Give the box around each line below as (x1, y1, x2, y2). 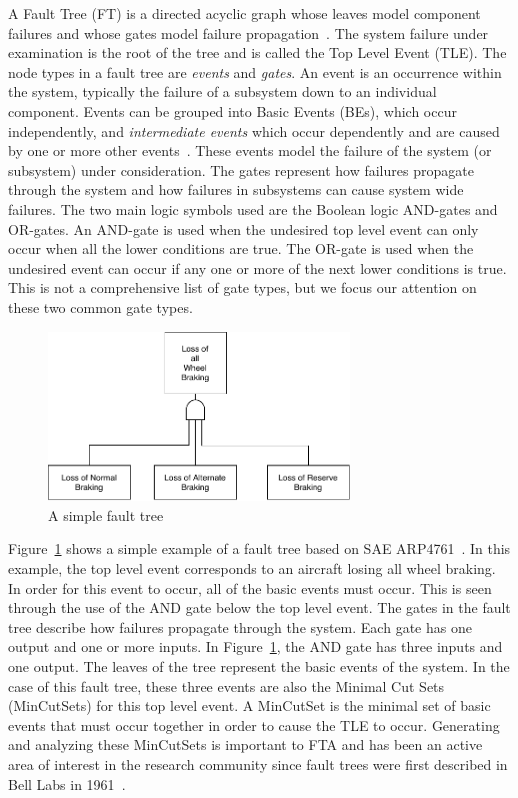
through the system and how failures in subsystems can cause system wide (8, 179, 464, 200)
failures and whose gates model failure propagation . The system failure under (8, 22, 489, 43)
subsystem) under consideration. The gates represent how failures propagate (8, 159, 474, 180)
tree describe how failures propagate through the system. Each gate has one (8, 616, 472, 637)
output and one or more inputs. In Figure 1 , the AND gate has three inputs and (8, 636, 503, 657)
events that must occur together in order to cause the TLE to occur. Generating (8, 714, 500, 735)
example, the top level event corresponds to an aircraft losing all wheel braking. (8, 557, 496, 578)
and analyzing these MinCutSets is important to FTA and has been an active (8, 734, 483, 755)
